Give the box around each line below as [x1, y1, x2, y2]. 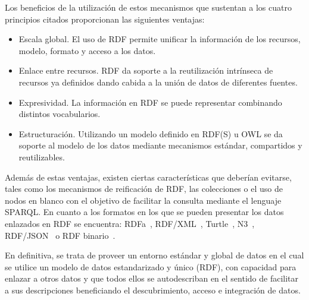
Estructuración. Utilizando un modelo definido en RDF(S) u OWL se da [18, 127, 283, 140]
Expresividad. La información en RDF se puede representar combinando [18, 96, 282, 108]
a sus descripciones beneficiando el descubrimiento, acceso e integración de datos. [5, 283, 301, 296]
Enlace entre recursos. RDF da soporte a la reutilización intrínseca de [18, 64, 273, 77]
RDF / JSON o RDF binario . [5, 229, 116, 241]
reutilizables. [18, 150, 65, 163]
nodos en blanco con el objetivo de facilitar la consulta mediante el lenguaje [5, 194, 282, 206]
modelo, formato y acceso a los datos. [18, 44, 156, 56]
